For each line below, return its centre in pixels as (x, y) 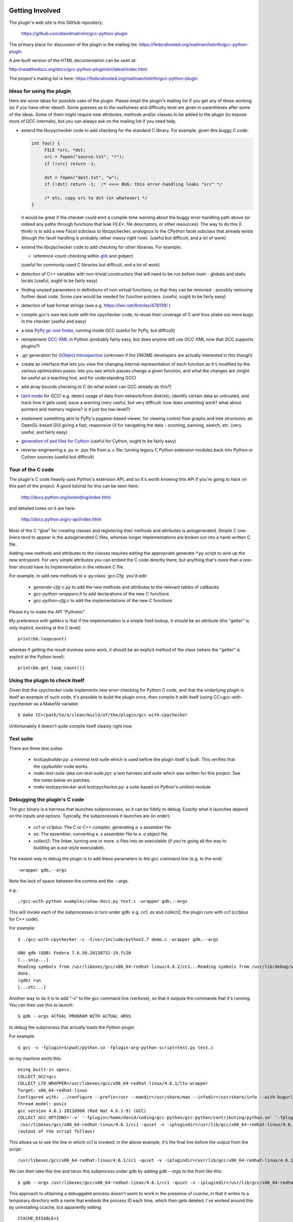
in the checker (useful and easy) (54, 321)
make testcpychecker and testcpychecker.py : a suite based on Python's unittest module (122, 786)
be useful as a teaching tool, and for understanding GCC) (79, 378)
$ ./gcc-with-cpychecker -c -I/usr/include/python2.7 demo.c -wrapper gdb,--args (118, 939)
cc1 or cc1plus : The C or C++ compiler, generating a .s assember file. (103, 827)
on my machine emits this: (35, 1058)
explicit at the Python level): (37, 656)
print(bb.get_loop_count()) (51, 668)
